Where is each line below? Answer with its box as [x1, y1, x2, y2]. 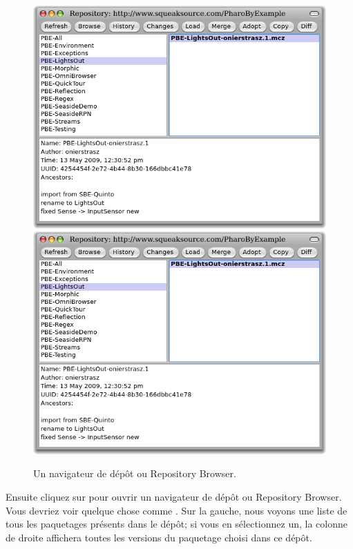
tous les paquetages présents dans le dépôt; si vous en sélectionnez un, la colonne [6, 517, 347, 531]
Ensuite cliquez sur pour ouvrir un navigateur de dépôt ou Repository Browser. [6, 490, 342, 503]
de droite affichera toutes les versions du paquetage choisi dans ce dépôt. [6, 530, 312, 544]
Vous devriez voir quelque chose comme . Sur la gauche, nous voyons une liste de [6, 503, 347, 517]
